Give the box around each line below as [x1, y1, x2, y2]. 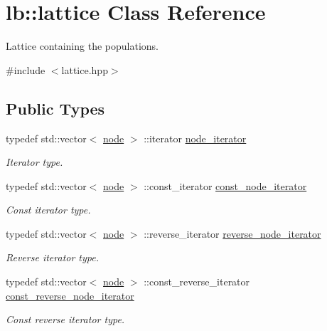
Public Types [6, 97, 105, 119]
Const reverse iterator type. [6, 312, 125, 327]
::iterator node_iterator [144, 130, 247, 145]
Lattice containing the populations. [6, 38, 159, 53]
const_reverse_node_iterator [6, 288, 134, 303]
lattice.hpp [61, 62, 108, 77]
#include [6, 62, 45, 77]
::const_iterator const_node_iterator [144, 178, 307, 193]
